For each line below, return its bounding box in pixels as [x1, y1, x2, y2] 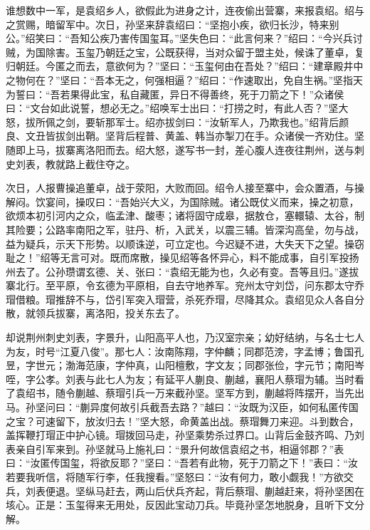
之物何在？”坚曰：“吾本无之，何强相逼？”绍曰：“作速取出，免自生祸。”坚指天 [6, 72, 364, 87]
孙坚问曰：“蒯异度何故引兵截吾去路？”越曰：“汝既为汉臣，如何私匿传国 [25, 400, 359, 415]
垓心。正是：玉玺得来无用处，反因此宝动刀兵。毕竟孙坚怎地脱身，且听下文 [6, 497, 354, 512]
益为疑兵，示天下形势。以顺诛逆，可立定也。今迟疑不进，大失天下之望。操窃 [6, 236, 364, 251]
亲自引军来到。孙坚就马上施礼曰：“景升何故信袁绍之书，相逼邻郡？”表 [15, 441, 344, 456]
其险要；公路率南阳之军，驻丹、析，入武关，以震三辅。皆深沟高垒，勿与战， [6, 222, 364, 237]
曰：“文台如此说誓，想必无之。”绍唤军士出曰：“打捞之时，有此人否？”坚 [6, 100, 339, 115]
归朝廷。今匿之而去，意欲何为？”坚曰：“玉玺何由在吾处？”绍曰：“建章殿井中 [6, 58, 364, 73]
